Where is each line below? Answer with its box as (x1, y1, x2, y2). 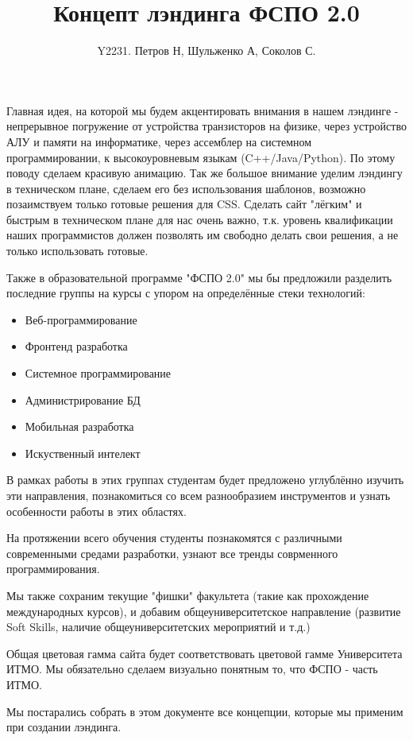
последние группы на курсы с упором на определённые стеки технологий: (6, 285, 365, 301)
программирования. (6, 560, 100, 577)
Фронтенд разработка (25, 338, 128, 355)
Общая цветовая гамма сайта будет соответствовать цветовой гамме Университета (6, 645, 403, 661)
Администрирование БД (25, 391, 141, 408)
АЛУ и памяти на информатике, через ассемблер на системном (6, 133, 312, 149)
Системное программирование (25, 365, 172, 382)
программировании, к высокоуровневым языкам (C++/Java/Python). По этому (6, 149, 396, 165)
